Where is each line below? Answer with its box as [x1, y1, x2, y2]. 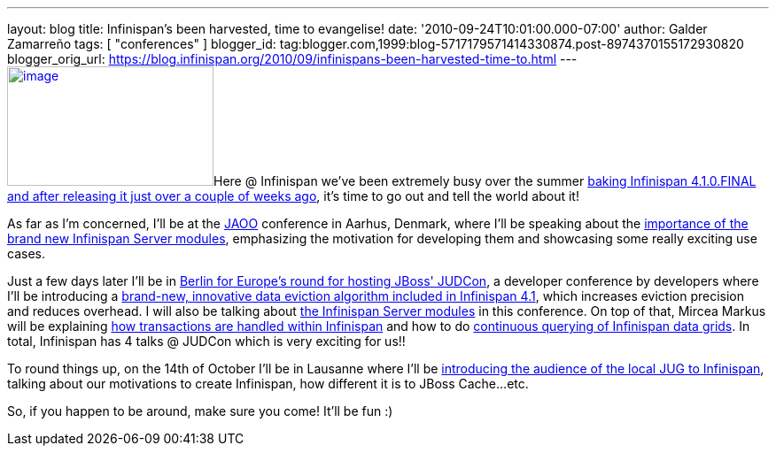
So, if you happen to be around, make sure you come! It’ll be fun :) [7, 403, 393, 418]
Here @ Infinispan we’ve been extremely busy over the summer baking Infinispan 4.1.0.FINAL [213, 173, 757, 188]
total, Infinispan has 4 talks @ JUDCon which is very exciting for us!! [7, 334, 406, 349]
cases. [7, 246, 45, 261]
